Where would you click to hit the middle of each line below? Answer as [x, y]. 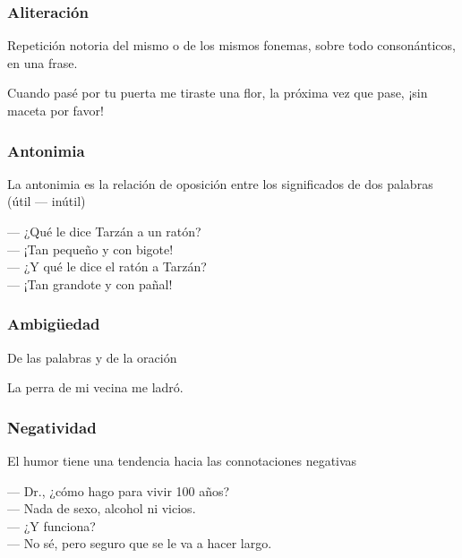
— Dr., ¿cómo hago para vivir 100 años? [119, 490]
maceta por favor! [56, 110]
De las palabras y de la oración [92, 357]
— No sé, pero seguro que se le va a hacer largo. [140, 543]
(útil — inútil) [47, 201]
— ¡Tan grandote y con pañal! [90, 283]
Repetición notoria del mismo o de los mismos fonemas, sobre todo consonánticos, [231, 45]
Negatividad [52, 427]
